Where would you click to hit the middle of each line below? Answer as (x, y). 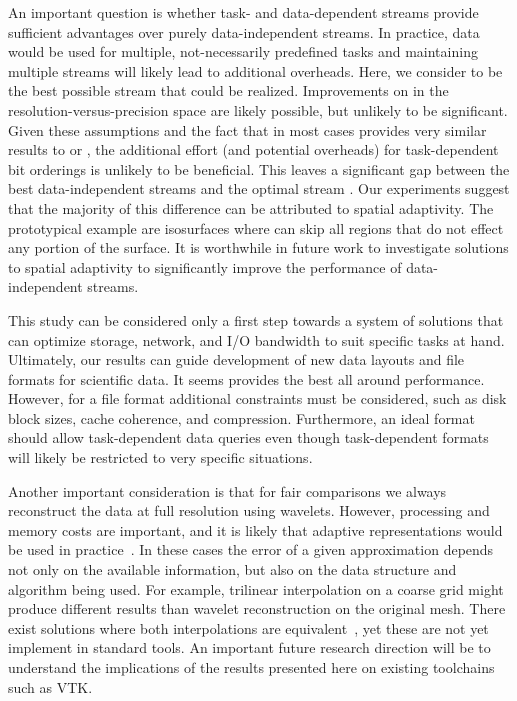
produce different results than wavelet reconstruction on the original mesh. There (257, 608)
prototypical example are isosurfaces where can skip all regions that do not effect (256, 227)
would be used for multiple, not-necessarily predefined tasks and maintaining (243, 51)
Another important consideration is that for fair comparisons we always (227, 490)
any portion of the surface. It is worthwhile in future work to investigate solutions (258, 247)
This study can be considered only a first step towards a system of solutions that (256, 319)
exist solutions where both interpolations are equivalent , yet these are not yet (248, 627)
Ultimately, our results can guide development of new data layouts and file (236, 359)
